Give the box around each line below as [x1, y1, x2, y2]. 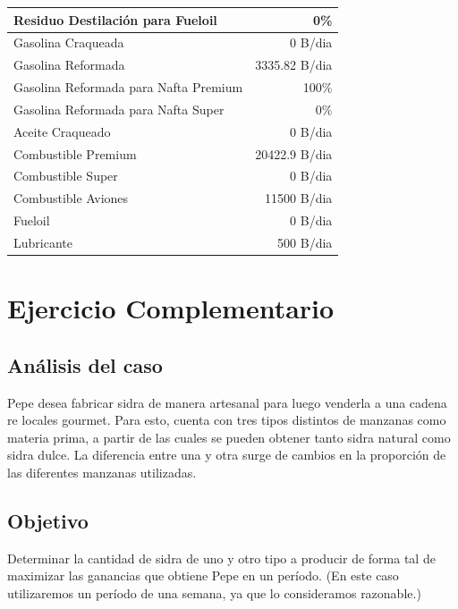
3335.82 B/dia [255, 55, 333, 74]
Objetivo [7, 506, 89, 534]
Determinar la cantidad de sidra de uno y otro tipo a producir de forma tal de [7, 548, 436, 567]
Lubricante [13, 233, 72, 251]
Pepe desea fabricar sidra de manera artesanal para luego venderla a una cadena [7, 393, 447, 411]
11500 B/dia [265, 189, 333, 207]
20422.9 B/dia [255, 144, 333, 163]
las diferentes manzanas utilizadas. [7, 462, 197, 481]
